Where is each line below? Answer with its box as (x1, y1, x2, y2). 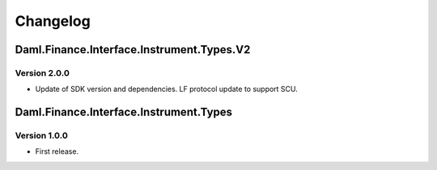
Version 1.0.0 (15, 130, 68, 141)
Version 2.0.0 (15, 67, 70, 78)
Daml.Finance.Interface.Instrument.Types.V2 (15, 43, 251, 56)
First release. (35, 147, 79, 156)
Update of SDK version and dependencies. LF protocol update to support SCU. (35, 85, 299, 94)
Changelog (15, 12, 91, 30)
